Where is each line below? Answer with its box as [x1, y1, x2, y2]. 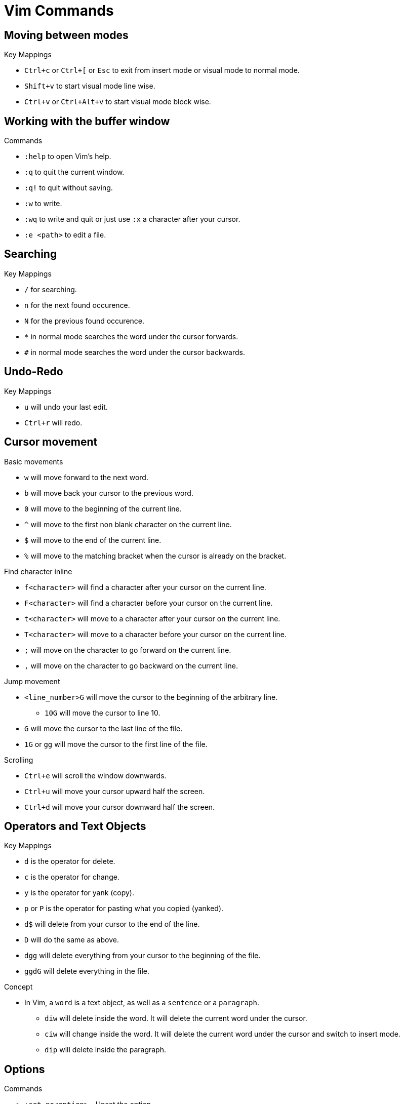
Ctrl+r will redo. [24, 418, 83, 427]
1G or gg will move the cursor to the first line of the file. [24, 739, 208, 748]
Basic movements [4, 457, 63, 466]
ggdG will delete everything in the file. [24, 967, 150, 976]
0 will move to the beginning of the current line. [24, 504, 182, 513]
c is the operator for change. [24, 873, 119, 882]
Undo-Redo [4, 365, 63, 378]
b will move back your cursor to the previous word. [24, 488, 193, 497]
